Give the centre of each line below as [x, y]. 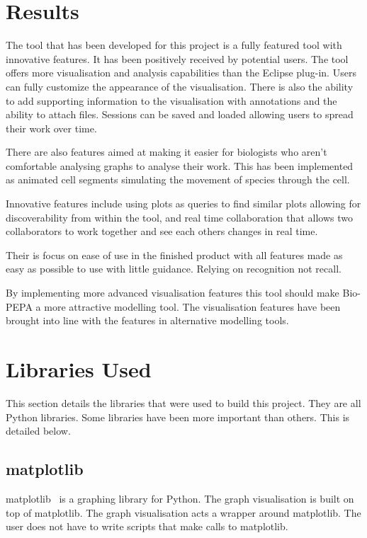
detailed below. [38, 431]
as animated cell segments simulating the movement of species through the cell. [178, 179]
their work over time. [51, 128]
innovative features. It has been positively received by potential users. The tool [177, 58]
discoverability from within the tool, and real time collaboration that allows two [179, 217]
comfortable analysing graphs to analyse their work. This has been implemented [180, 165]
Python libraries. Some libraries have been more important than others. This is [178, 417]
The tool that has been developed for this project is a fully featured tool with [174, 45]
